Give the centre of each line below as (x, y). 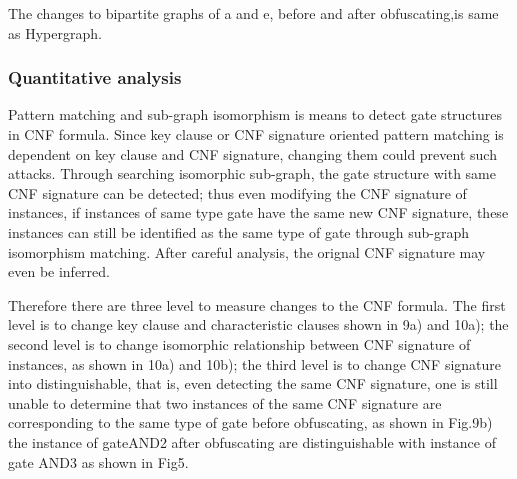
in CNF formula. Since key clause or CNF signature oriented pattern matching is (256, 134)
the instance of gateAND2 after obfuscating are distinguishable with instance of (252, 441)
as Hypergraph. (55, 32)
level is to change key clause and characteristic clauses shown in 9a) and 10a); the (258, 324)
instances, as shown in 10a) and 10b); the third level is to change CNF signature (255, 363)
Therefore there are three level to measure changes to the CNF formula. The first (257, 304)
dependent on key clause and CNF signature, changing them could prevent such (252, 153)
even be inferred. (59, 271)
